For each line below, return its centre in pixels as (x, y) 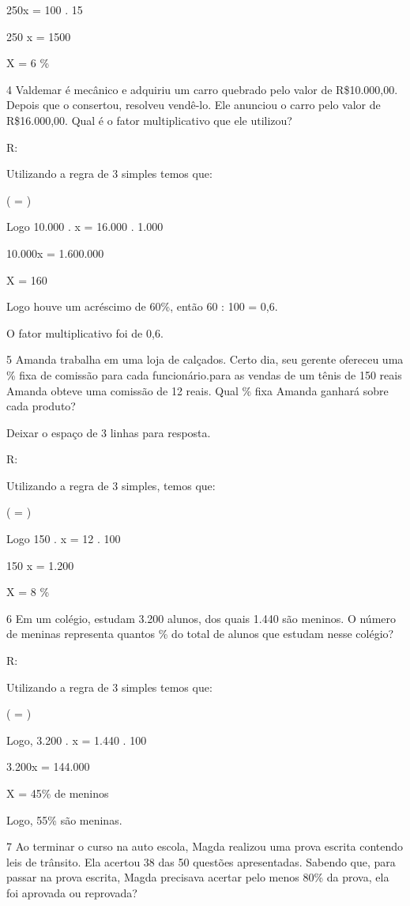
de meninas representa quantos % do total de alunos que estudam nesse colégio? (200, 634)
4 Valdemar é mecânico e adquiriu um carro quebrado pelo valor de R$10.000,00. (202, 89)
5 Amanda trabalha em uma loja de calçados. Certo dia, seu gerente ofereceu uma (205, 359)
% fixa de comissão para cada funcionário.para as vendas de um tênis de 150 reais (204, 374)
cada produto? (41, 406)
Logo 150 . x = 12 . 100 (64, 539)
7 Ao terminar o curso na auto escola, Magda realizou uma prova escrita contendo (205, 846)
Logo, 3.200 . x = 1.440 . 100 (77, 740)
